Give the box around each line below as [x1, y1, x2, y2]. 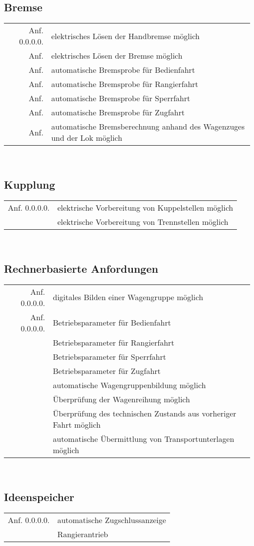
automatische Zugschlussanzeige [57, 514, 166, 525]
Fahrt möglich [53, 418, 101, 430]
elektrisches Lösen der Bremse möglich [51, 50, 183, 62]
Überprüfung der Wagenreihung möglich [53, 393, 190, 405]
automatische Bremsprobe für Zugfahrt [51, 107, 185, 118]
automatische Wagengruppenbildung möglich [53, 379, 206, 391]
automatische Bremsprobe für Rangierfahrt [51, 78, 198, 90]
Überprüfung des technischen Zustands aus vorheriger [53, 407, 236, 419]
